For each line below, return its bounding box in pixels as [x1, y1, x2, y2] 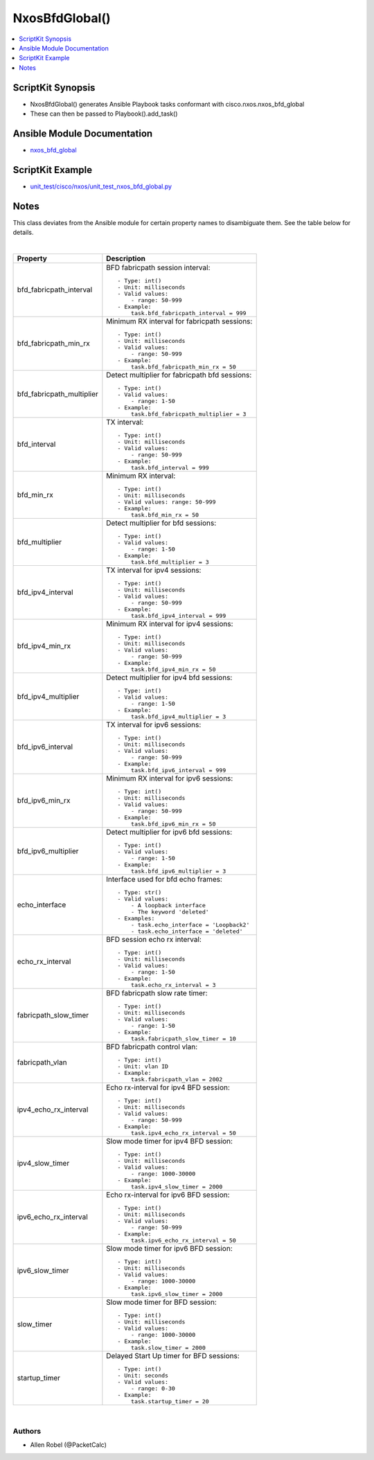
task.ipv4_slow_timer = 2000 [130, 1183, 223, 1191]
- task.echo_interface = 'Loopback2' [130, 921, 250, 928]
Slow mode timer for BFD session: [106, 1297, 217, 1307]
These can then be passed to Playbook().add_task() [30, 109, 178, 118]
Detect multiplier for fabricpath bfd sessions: [106, 370, 252, 380]
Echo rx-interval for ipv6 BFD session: [106, 1190, 230, 1200]
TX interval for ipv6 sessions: [106, 720, 202, 729]
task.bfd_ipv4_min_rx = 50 [130, 666, 216, 673]
